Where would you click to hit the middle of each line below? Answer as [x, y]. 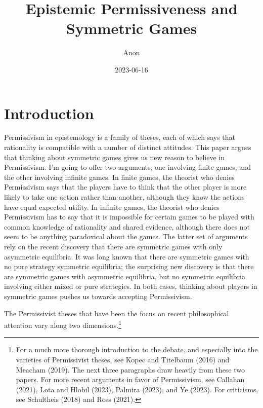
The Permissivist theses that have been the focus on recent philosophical [117, 313]
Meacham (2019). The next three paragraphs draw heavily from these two [130, 369]
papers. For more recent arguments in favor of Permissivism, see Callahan [130, 379]
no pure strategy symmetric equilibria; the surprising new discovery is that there [129, 266]
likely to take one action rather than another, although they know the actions [124, 197]
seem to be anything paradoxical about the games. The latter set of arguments [126, 236]
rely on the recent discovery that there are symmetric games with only [113, 246]
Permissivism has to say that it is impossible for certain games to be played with [129, 217]
